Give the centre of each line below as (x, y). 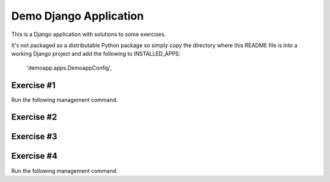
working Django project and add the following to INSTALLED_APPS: (96, 54)
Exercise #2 (34, 117)
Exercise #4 (35, 156)
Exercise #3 (34, 136)
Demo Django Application (78, 16)
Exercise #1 (34, 85)
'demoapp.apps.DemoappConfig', (69, 68)
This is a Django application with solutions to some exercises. (89, 34)
